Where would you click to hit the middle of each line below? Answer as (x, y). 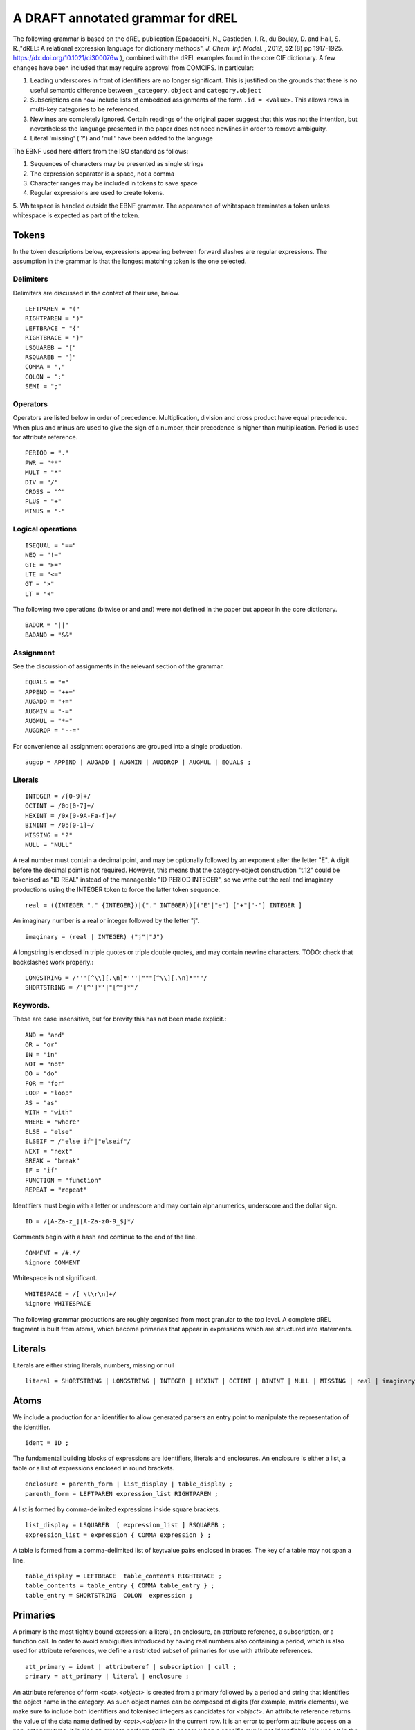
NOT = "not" (45, 1064)
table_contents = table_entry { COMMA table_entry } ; (120, 1586)
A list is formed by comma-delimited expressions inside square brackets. (117, 1509)
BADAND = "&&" (49, 635)
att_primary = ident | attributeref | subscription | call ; (131, 1667)
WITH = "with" (49, 1112)
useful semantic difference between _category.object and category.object (146, 90)
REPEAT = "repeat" (56, 1190)
